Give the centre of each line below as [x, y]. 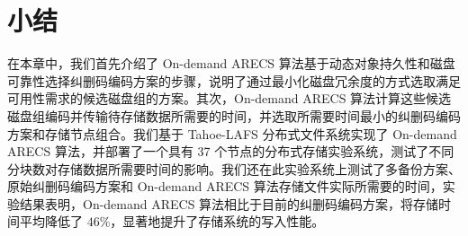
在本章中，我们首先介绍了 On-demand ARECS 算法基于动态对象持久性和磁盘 [231, 63]
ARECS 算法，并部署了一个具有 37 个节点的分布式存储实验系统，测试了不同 [231, 151]
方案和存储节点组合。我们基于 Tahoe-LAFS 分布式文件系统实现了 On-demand [232, 133]
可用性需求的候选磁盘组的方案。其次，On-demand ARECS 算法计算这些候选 [229, 98]
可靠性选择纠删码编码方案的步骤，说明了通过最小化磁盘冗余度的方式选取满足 [234, 80]
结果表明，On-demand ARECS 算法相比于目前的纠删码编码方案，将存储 [229, 203]
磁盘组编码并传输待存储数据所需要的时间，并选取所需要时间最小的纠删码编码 [234, 115]
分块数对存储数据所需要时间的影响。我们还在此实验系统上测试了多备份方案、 [234, 168]
